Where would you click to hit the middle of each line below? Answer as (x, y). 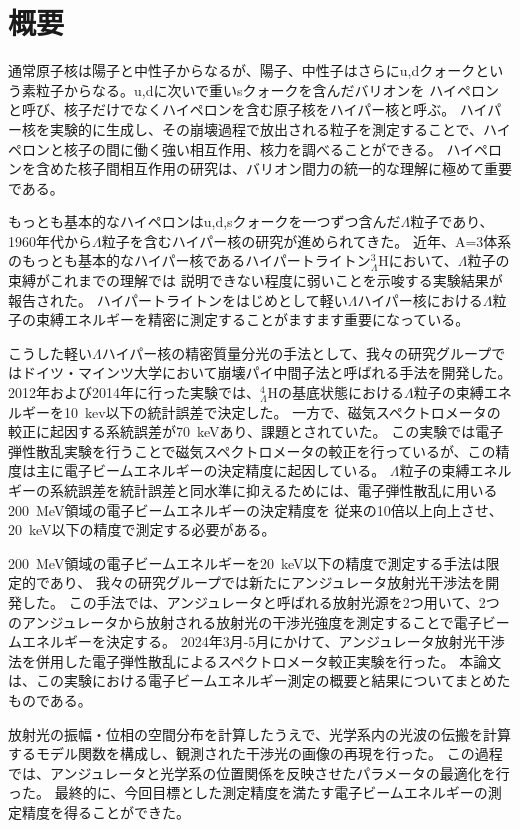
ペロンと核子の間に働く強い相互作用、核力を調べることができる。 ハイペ (248, 148)
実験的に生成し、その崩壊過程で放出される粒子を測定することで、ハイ (280, 128)
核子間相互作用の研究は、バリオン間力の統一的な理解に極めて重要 (294, 168)
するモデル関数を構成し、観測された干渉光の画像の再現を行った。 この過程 (255, 753)
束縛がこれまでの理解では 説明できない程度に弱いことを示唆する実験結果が (255, 280)
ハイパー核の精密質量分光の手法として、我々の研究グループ (296, 352)
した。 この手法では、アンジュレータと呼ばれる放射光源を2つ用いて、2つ (260, 601)
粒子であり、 (452, 221)
